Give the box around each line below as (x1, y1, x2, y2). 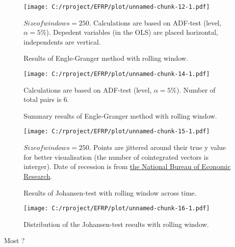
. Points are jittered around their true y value (89, 142, 226, 152)
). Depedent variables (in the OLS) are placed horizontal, (46, 27, 218, 37)
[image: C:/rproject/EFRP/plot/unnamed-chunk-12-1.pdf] (24, 3, 210, 10)
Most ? (4, 235, 25, 246)
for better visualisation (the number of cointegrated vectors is (24, 151, 209, 162)
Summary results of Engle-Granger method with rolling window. (24, 110, 217, 121)
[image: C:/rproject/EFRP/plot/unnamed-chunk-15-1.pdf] (24, 128, 210, 135)
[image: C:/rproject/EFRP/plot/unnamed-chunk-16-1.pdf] (24, 205, 210, 212)
